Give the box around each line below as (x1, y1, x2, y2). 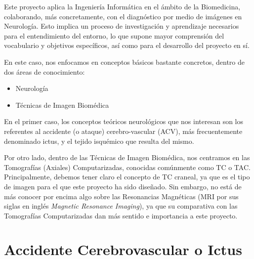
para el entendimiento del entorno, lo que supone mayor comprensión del (4, 30, 224, 41)
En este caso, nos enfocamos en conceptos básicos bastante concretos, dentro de (4, 56, 245, 67)
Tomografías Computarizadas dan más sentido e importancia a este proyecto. (4, 210, 238, 220)
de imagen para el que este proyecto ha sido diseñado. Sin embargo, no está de (4, 181, 242, 191)
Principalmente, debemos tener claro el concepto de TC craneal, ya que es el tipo (4, 172, 250, 182)
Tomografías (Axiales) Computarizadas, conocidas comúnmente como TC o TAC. (4, 162, 251, 172)
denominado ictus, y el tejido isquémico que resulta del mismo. (4, 135, 194, 146)
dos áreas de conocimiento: (4, 66, 85, 77)
